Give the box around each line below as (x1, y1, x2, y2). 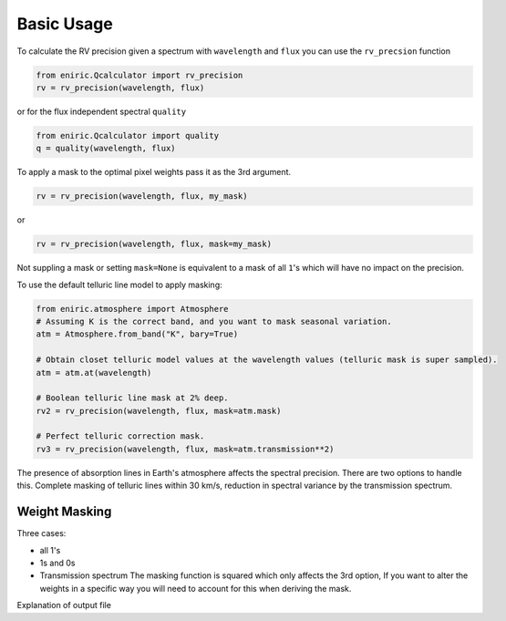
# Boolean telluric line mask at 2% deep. (36, 393, 229, 403)
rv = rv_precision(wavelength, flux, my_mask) (36, 191, 248, 202)
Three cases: (16, 528, 67, 539)
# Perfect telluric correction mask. (36, 431, 205, 441)
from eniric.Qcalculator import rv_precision (36, 69, 243, 80)
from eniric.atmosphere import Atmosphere (36, 304, 229, 314)
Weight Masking (16, 504, 112, 520)
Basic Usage (16, 14, 113, 34)
